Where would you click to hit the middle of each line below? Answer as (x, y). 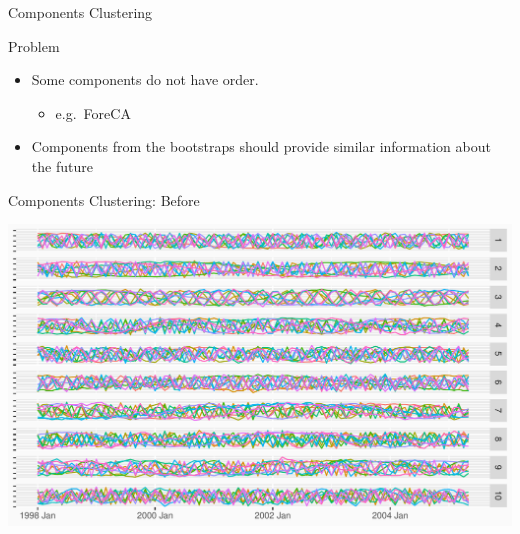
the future (62, 165)
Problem (34, 45)
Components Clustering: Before (104, 199)
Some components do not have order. (145, 79)
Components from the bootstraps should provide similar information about (261, 146)
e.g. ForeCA (93, 112)
